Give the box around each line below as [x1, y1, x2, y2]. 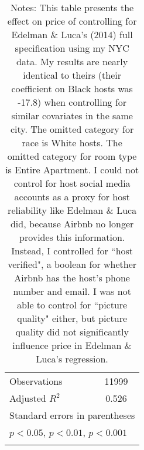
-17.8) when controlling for [18, 95, 127, 109]
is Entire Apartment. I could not [5, 163, 139, 176]
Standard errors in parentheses [9, 408, 135, 422]
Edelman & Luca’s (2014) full [11, 28, 133, 41]
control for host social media [13, 176, 131, 190]
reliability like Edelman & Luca [8, 203, 137, 217]
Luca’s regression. [36, 352, 108, 365]
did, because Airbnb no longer [10, 217, 134, 230]
